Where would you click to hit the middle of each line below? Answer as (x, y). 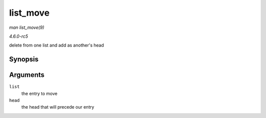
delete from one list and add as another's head (57, 45)
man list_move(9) (27, 27)
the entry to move (39, 94)
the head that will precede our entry (58, 107)
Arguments (27, 75)
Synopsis (24, 59)
